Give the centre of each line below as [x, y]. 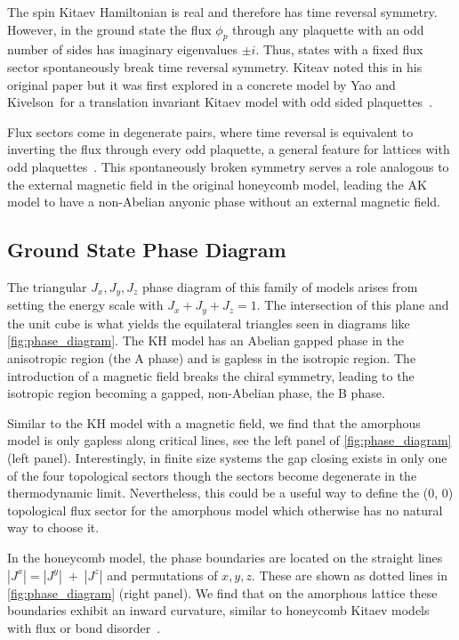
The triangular [47, 286]
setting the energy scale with [85, 305]
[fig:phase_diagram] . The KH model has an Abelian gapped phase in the [205, 340]
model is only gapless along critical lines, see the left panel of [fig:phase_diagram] [229, 440]
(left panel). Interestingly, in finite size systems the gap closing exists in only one [227, 458]
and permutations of [162, 575]
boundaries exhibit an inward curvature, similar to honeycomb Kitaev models [218, 610]
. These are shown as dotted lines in [350, 575]
